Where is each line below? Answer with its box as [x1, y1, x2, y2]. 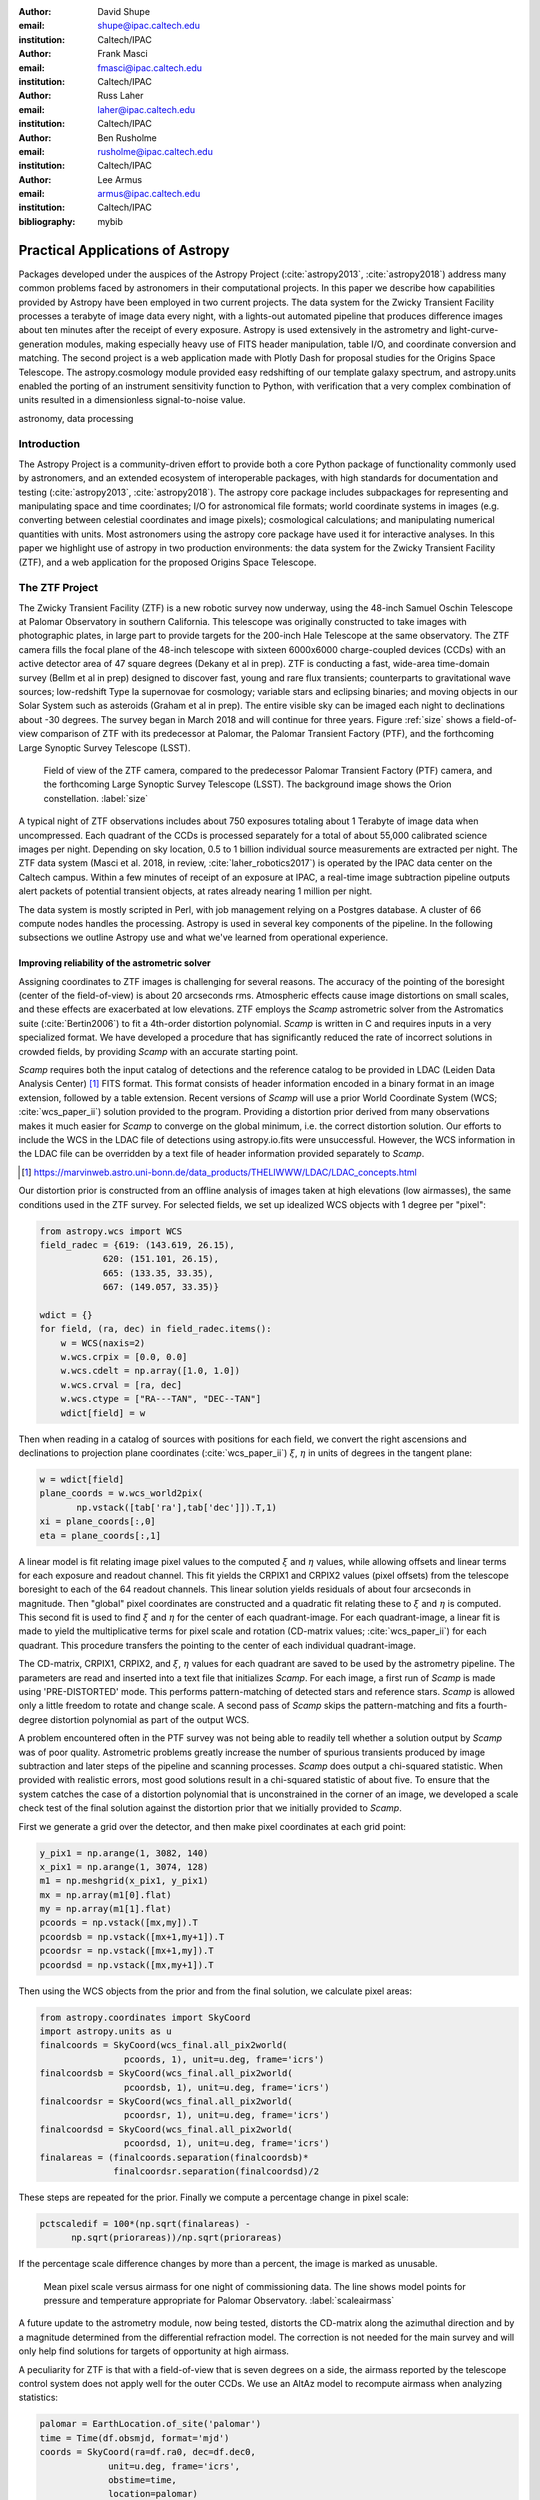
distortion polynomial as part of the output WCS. [50, 1713, 250, 1725]
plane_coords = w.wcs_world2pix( [39, 1488, 204, 1499]
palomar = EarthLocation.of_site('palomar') [39, 2418, 262, 2430]
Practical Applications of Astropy [18, 241, 230, 259]
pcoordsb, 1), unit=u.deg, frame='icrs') [123, 2081, 330, 2093]
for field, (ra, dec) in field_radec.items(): [39, 1323, 272, 1335]
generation [18, 338, 64, 350]
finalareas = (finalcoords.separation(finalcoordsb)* [39, 2151, 309, 2163]
